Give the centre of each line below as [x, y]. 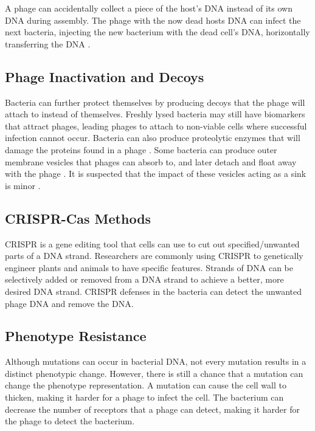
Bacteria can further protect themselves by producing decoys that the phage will [155, 102]
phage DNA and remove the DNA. [69, 303]
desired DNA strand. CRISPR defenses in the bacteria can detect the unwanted [154, 291]
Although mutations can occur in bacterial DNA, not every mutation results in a [156, 361]
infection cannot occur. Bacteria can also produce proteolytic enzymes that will [153, 138]
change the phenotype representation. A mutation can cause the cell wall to [146, 385]
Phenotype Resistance [76, 336]
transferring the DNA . [48, 43]
